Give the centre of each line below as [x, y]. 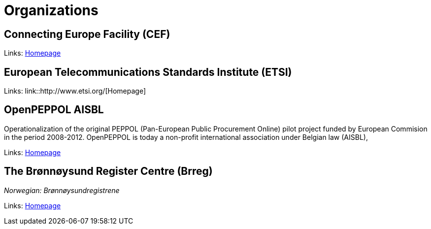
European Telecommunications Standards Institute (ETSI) [148, 72]
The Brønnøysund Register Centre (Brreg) [108, 171]
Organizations [51, 10]
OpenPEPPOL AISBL [54, 110]
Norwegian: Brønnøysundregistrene [62, 190]
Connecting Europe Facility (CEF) [87, 34]
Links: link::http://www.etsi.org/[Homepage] [75, 91]
